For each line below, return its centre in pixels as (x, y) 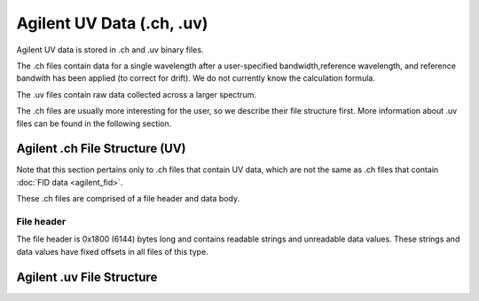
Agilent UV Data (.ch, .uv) (112, 23)
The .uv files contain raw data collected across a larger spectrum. (137, 94)
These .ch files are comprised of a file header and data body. (128, 199)
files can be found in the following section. (94, 123)
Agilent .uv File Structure (87, 277)
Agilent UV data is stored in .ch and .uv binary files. (110, 50)
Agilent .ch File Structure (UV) (101, 149)
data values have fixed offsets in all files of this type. (112, 251)
